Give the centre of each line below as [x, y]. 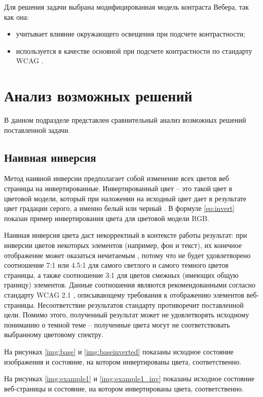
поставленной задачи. [37, 130]
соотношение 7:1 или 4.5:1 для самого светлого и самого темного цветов [116, 265]
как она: [16, 16]
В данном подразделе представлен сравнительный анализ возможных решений [125, 120]
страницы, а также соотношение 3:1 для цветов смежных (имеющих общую [121, 275]
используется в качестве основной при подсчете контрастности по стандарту [134, 50]
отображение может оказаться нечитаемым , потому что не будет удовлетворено [127, 255]
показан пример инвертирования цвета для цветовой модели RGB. [107, 218]
